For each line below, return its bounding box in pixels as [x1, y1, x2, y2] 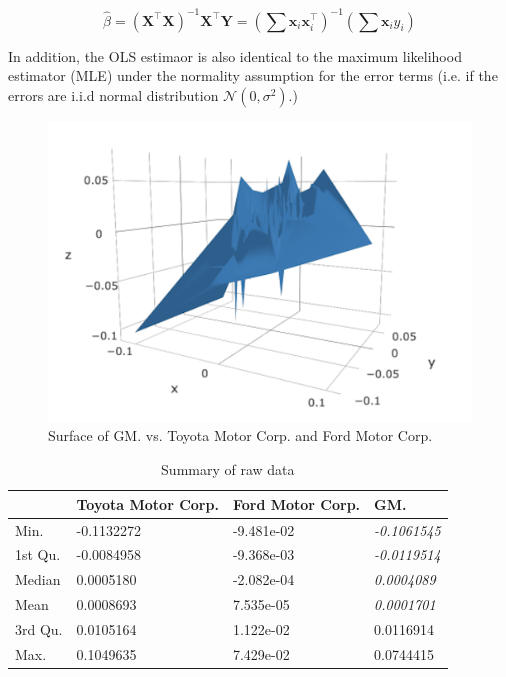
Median [15, 569, 61, 590]
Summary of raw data [161, 459, 295, 480]
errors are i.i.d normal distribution [8, 84, 219, 105]
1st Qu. [15, 544, 61, 565]
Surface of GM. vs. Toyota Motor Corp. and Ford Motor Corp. [48, 425, 433, 446]
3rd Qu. [15, 618, 63, 639]
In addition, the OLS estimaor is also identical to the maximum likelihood [8, 45, 462, 66]
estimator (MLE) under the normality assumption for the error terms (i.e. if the [8, 65, 498, 86]
